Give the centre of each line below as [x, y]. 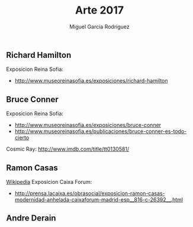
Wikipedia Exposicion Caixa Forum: [49, 181]
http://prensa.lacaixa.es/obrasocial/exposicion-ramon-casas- [90, 193]
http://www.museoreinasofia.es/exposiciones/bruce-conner [88, 125]
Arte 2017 [99, 10]
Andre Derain [31, 218]
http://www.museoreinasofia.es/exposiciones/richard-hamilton [91, 81]
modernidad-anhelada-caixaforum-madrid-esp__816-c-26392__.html [99, 199]
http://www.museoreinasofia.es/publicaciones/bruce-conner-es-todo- [101, 131]
